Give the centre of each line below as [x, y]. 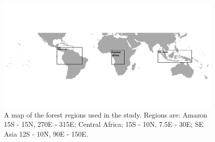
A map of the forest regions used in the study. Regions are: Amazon [106, 114]
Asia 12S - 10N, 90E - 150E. [46, 133]
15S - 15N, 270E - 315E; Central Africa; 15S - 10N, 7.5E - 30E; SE [104, 124]
